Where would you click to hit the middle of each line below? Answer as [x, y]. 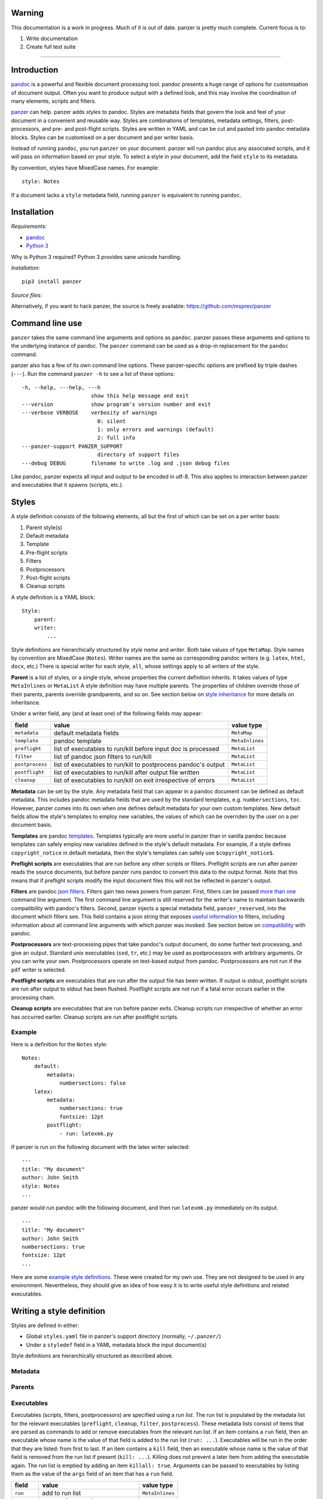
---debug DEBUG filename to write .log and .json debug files [126, 463]
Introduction [35, 70]
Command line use [47, 323]
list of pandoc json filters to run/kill [103, 757]
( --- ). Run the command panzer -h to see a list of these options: [93, 374]
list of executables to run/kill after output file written [127, 772]
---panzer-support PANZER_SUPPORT [72, 446]
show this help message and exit [140, 396]
